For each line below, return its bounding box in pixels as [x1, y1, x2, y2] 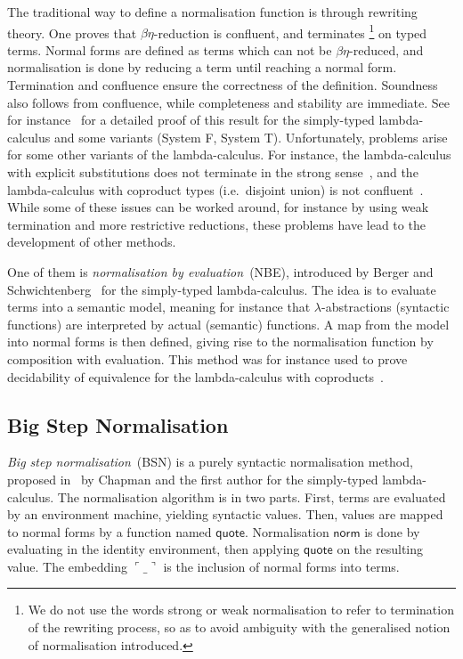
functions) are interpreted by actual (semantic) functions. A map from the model [7, 314, 450, 333]
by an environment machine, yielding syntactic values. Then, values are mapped [7, 505, 443, 524]
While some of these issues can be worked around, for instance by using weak [7, 198, 429, 216]
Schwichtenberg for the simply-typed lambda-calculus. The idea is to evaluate [7, 280, 436, 298]
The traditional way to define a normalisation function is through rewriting [7, 3, 418, 20]
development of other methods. [7, 232, 176, 251]
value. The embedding [7, 557, 127, 575]
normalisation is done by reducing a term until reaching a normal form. [7, 58, 397, 77]
